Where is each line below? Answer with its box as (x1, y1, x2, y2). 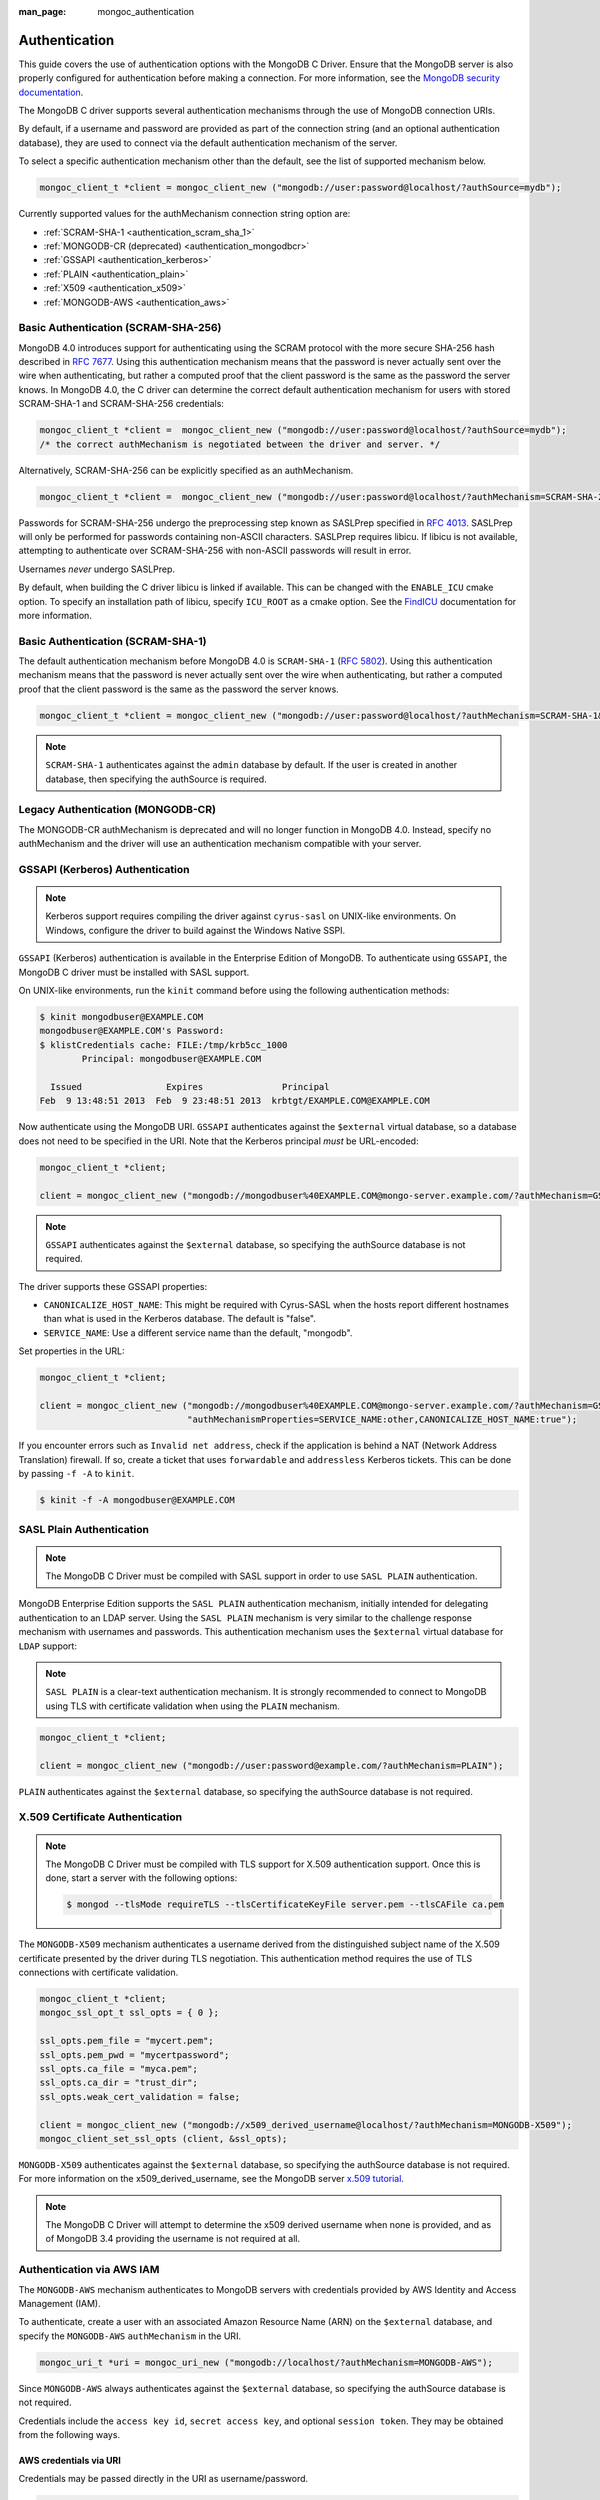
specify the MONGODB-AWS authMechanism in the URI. (18, 2330, 242, 2342)
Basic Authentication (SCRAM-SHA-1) (18, 634, 207, 648)
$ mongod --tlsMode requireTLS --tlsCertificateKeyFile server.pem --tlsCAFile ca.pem (66, 1899, 505, 1910)
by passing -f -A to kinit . (18, 1468, 135, 1480)
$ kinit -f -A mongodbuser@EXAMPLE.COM (39, 1495, 235, 1506)
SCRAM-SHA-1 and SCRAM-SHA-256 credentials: (18, 398, 225, 410)
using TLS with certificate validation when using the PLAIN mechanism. (45, 1700, 340, 1712)
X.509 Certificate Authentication (18, 1810, 183, 1824)
